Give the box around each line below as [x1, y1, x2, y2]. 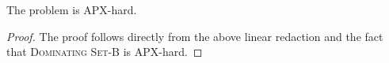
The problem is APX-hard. [6, 2, 137, 17]
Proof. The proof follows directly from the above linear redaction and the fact [6, 28, 383, 44]
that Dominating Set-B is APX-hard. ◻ [6, 43, 203, 60]
